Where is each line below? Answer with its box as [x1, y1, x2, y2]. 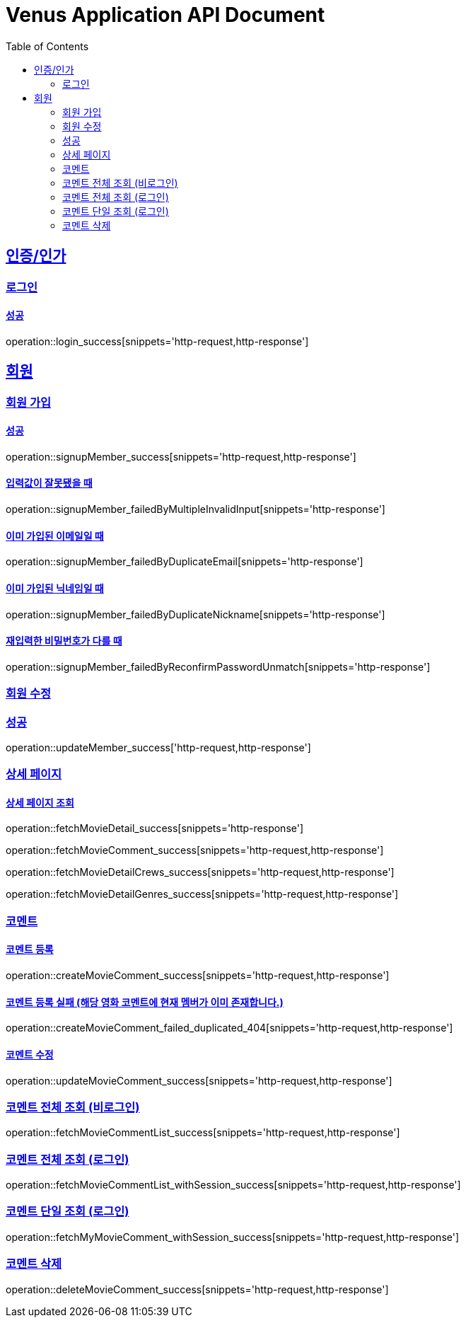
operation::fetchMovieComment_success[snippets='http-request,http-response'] [6, 844, 384, 857]
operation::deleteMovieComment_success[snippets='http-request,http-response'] [6, 1283, 389, 1295]
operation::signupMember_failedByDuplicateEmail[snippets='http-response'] [6, 555, 363, 568]
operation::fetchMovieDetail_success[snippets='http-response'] [6, 822, 304, 835]
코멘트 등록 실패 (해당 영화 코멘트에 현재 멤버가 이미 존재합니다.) [6, 995, 284, 1008]
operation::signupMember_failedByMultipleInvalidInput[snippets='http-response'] [6, 503, 385, 516]
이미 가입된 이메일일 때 [6, 529, 104, 542]
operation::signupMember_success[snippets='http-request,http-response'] [6, 450, 356, 463]
